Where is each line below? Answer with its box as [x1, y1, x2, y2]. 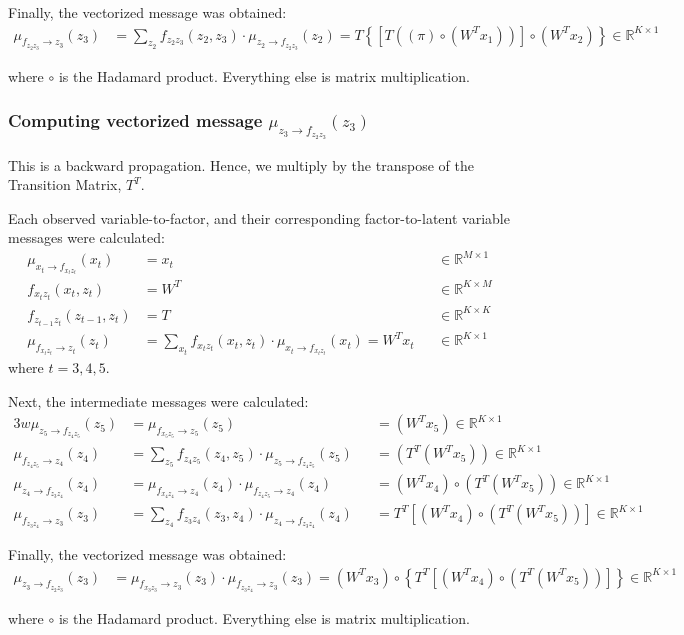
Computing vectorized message [8, 108, 263, 133]
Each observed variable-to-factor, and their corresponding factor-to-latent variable [8, 207, 510, 228]
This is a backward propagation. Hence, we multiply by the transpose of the [8, 154, 474, 175]
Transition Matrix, [8, 174, 122, 195]
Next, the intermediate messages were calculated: [8, 390, 309, 411]
